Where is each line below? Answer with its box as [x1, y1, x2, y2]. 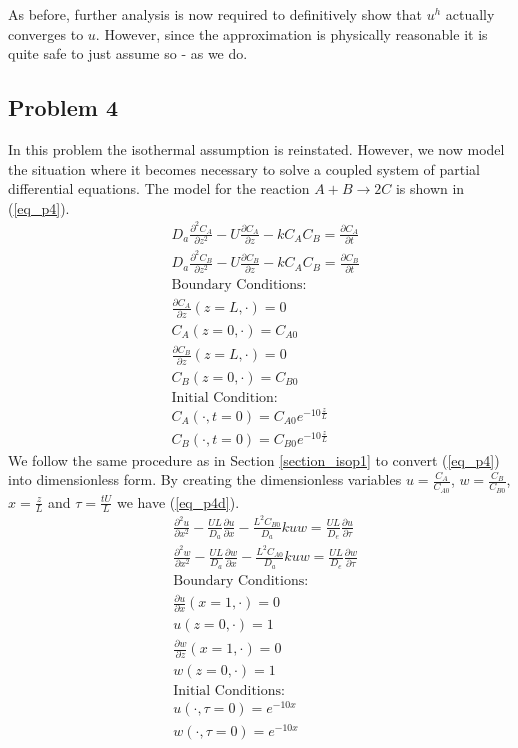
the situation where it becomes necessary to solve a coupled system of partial [8, 158, 480, 179]
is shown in [395, 178, 465, 199]
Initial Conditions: [173, 684, 285, 699]
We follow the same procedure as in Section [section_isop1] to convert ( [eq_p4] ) [8, 449, 500, 470]
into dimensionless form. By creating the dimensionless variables [8, 469, 402, 490]
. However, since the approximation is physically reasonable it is [95, 23, 488, 44]
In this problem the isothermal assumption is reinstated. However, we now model [8, 138, 505, 159]
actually [445, 4, 495, 24]
